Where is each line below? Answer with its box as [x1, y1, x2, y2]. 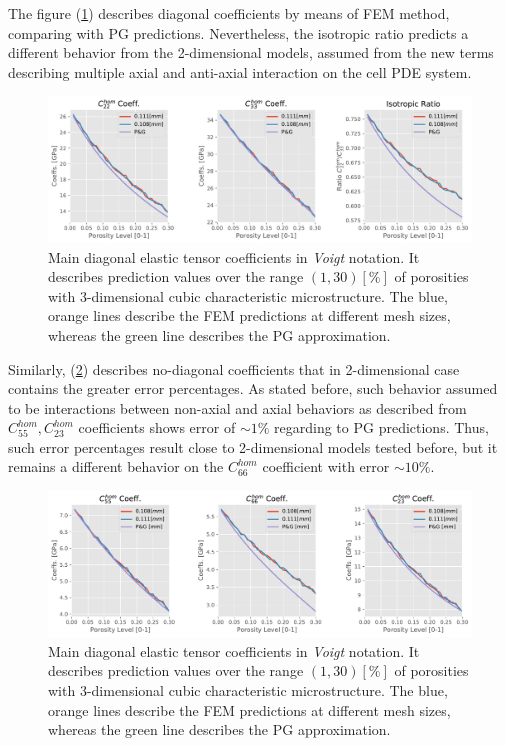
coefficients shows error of [78, 417, 236, 438]
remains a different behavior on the [8, 456, 224, 477]
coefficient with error [262, 456, 390, 477]
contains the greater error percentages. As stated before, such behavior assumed [8, 378, 498, 399]
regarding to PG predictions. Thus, [274, 417, 489, 438]
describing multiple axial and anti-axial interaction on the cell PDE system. [8, 61, 472, 82]
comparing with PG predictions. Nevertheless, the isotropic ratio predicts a [8, 22, 469, 43]
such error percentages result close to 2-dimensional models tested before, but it [8, 436, 498, 457]
